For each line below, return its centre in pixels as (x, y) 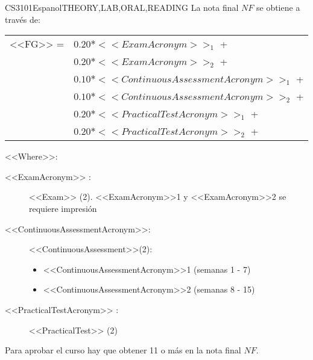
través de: (23, 19)
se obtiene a (278, 7)
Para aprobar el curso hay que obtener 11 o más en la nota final (123, 350)
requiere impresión (63, 208)
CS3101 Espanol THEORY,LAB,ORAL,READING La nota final (122, 7)
